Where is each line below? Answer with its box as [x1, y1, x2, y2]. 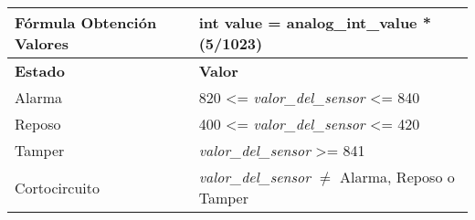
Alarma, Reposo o [340, 166, 455, 187]
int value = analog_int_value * [198, 12, 431, 33]
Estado [15, 60, 65, 81]
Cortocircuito [15, 176, 100, 198]
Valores [15, 33, 69, 54]
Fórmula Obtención [15, 12, 157, 33]
